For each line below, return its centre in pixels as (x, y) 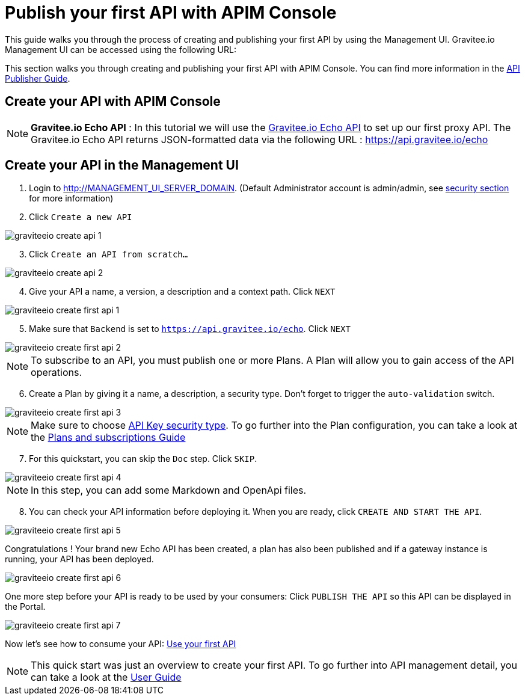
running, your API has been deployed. (79, 559)
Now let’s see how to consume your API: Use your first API (121, 644)
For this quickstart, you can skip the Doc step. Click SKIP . (143, 459)
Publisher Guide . (38, 78)
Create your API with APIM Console (113, 102)
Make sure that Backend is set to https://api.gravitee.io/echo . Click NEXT (190, 329)
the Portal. (25, 607)
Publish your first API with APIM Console (171, 13)
